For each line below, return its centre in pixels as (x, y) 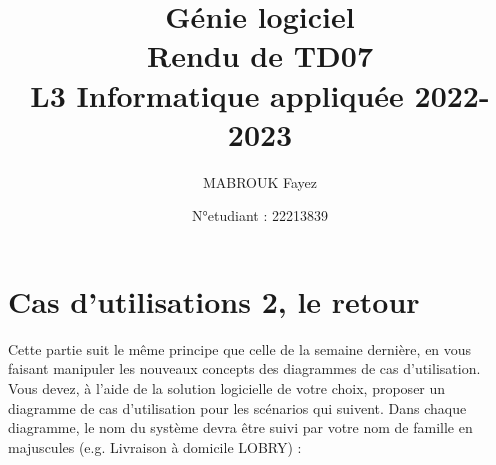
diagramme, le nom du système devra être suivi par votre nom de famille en (240, 427)
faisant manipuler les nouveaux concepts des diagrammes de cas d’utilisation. (244, 368)
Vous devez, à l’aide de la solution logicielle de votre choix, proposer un (227, 388)
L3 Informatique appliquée (217, 94)
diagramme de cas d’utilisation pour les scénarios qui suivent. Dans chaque (237, 407)
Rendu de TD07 (260, 55)
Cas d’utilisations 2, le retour (214, 300)
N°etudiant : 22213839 (260, 215)
